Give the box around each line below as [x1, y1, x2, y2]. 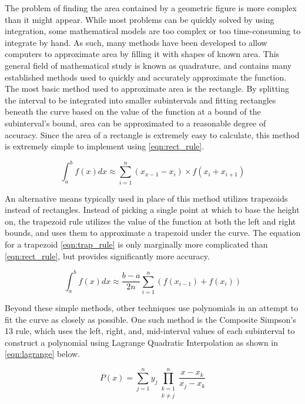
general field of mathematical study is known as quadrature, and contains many [5, 59, 292, 71]
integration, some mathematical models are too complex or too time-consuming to [5, 25, 301, 37]
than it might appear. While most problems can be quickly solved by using [5, 13, 274, 25]
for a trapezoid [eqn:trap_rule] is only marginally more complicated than [5, 238, 268, 250]
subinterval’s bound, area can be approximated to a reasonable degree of [5, 116, 266, 129]
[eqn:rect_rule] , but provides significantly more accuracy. [5, 249, 210, 262]
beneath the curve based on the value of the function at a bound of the [5, 105, 261, 118]
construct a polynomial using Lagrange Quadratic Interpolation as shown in [5, 336, 279, 348]
